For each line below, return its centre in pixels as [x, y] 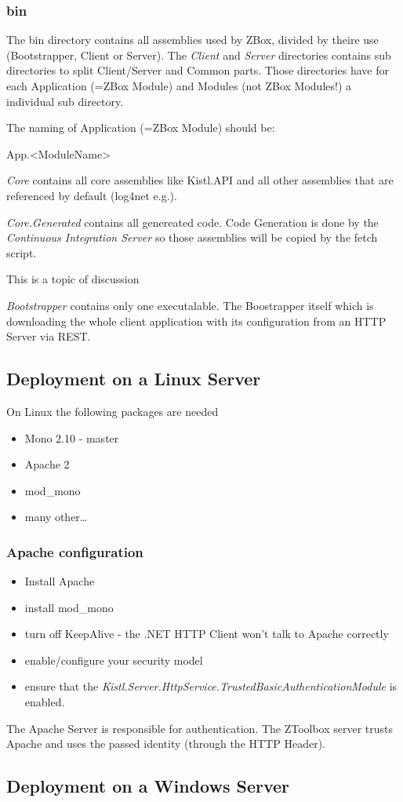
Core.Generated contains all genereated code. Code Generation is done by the [192, 222]
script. [22, 252]
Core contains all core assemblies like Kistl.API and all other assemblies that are [200, 180]
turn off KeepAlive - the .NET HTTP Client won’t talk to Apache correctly [207, 634]
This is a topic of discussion [73, 279]
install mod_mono [69, 607]
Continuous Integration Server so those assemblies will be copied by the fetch [192, 237]
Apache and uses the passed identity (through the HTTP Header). [166, 744]
